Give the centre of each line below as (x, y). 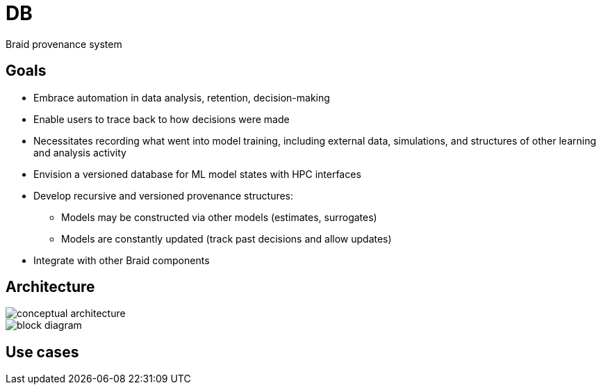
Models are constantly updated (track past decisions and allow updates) (227, 238)
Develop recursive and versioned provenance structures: (164, 195)
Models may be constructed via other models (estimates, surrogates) (219, 217)
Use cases (42, 352)
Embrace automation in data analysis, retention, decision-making (182, 97)
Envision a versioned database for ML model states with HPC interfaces (197, 174)
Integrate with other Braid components (122, 260)
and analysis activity (80, 152)
